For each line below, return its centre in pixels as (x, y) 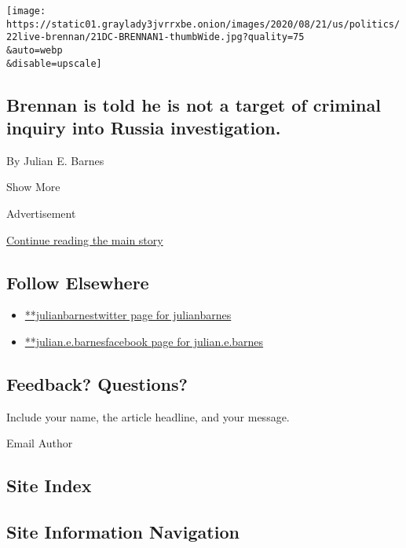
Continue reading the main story (85, 239)
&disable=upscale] (54, 63)
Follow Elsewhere (78, 282)
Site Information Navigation (123, 532)
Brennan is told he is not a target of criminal (194, 104)
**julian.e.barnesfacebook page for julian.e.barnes (144, 342)
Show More (33, 187)
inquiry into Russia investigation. (144, 128)
